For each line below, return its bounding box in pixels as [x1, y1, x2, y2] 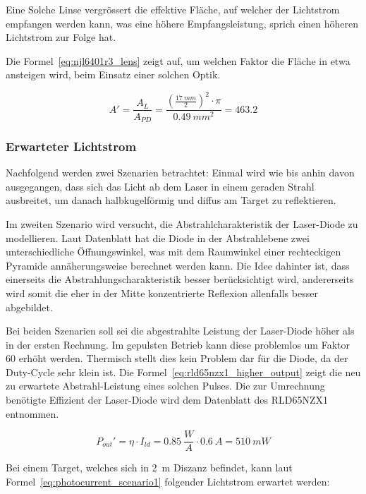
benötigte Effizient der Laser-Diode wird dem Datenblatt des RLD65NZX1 [6, 392, 329, 407]
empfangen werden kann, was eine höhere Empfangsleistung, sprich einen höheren [6, 16, 359, 30]
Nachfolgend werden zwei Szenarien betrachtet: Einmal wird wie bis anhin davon [6, 165, 355, 180]
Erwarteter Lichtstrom [6, 137, 137, 155]
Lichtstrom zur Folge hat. [6, 30, 116, 44]
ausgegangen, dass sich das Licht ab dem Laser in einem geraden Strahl [6, 179, 315, 193]
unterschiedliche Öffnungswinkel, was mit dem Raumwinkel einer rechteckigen [6, 244, 341, 259]
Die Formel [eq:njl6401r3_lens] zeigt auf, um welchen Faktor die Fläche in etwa [6, 53, 350, 68]
